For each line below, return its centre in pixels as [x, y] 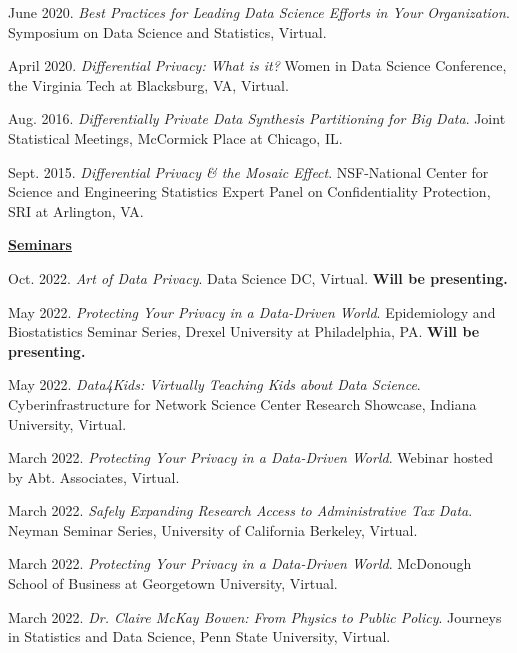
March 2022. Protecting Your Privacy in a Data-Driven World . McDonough [240, 563]
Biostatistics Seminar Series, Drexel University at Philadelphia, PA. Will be [244, 331]
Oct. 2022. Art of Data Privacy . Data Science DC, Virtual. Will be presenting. [258, 277]
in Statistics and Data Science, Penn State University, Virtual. [199, 636]
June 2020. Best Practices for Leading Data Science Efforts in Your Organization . [259, 12]
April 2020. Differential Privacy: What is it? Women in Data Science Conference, [257, 65]
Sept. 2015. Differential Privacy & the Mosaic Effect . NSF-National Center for [248, 171]
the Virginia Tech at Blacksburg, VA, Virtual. [148, 84]
